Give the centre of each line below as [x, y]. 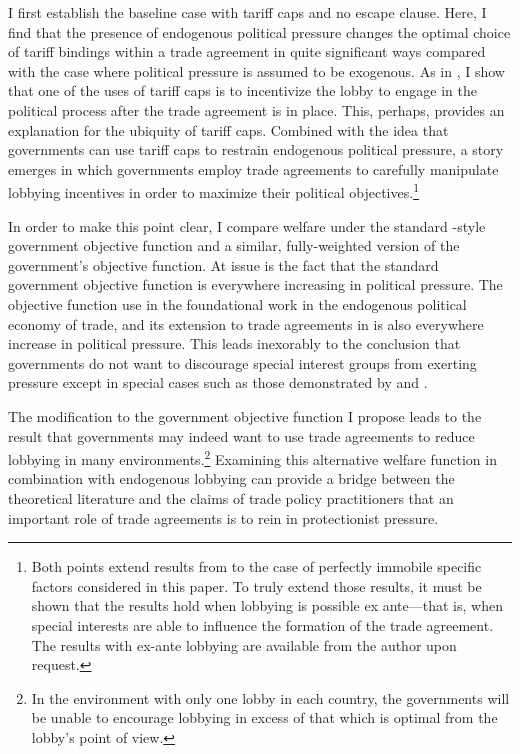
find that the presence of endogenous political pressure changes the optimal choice [259, 31]
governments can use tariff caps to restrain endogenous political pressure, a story [256, 149]
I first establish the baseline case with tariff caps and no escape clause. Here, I [247, 12]
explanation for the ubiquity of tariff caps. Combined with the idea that [228, 129]
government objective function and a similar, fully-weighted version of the [234, 245]
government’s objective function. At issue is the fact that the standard [223, 264]
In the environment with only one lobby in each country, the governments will [270, 697]
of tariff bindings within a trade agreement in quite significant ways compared [247, 51]
